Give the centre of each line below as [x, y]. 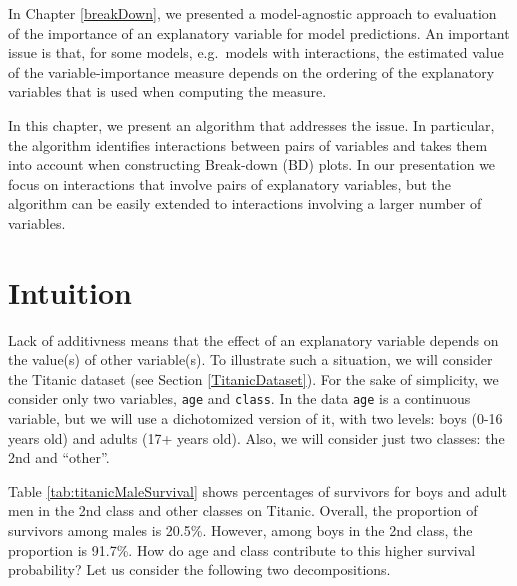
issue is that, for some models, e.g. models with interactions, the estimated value [256, 52]
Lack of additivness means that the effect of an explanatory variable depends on [253, 339]
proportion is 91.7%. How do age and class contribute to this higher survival [242, 549]
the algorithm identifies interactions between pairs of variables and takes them [248, 144]
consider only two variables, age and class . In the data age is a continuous [239, 398]
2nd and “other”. [59, 457]
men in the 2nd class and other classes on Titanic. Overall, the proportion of [243, 510]
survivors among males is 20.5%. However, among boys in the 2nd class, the [240, 530]
